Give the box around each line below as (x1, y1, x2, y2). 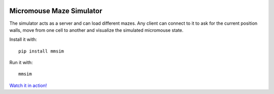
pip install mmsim (18, 48, 64, 54)
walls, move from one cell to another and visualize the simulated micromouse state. (9, 27, 184, 33)
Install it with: (9, 36, 38, 42)
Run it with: (9, 60, 33, 66)
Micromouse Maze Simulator (9, 7, 102, 15)
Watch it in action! (9, 82, 47, 88)
